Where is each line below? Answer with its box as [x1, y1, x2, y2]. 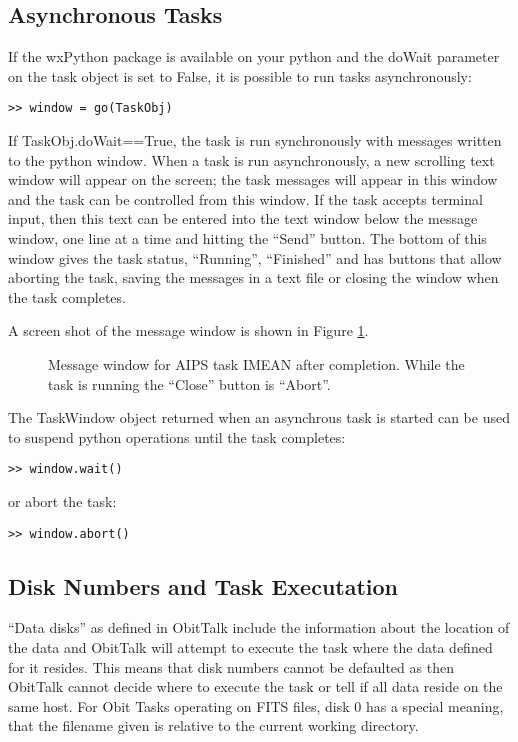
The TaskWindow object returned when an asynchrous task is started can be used [8, 407, 510, 428]
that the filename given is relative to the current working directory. [8, 715, 419, 736]
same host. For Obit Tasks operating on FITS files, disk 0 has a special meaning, [8, 695, 504, 716]
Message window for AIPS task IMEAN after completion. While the [48, 353, 465, 374]
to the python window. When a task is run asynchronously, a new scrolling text [8, 149, 495, 170]
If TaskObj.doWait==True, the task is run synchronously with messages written [8, 130, 502, 151]
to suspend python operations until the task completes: [8, 426, 346, 447]
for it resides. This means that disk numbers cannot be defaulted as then [8, 656, 454, 677]
